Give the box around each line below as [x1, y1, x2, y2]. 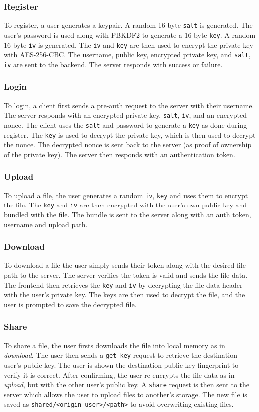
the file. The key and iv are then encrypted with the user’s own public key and [4, 200, 247, 210]
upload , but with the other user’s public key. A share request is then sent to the [4, 379, 250, 390]
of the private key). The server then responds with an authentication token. [4, 149, 235, 159]
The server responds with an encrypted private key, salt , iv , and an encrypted [4, 110, 247, 120]
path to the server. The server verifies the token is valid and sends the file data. [4, 270, 248, 280]
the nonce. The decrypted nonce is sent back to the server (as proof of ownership [4, 139, 252, 150]
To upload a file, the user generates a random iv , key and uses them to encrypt [4, 190, 248, 200]
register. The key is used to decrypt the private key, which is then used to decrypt [4, 129, 256, 140]
